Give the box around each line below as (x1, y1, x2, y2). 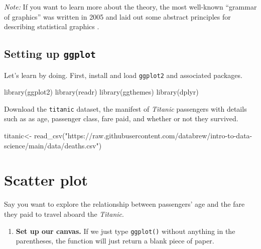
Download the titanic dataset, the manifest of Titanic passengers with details (4, 103, 247, 114)
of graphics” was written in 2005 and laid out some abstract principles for (4, 11, 231, 22)
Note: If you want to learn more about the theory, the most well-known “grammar (4, 2, 257, 12)
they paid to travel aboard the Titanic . (4, 208, 124, 219)
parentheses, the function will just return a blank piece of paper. (16, 235, 214, 246)
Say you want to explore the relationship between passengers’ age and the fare (4, 199, 245, 209)
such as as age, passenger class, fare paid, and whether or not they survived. (4, 113, 238, 124)
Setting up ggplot (4, 46, 96, 61)
